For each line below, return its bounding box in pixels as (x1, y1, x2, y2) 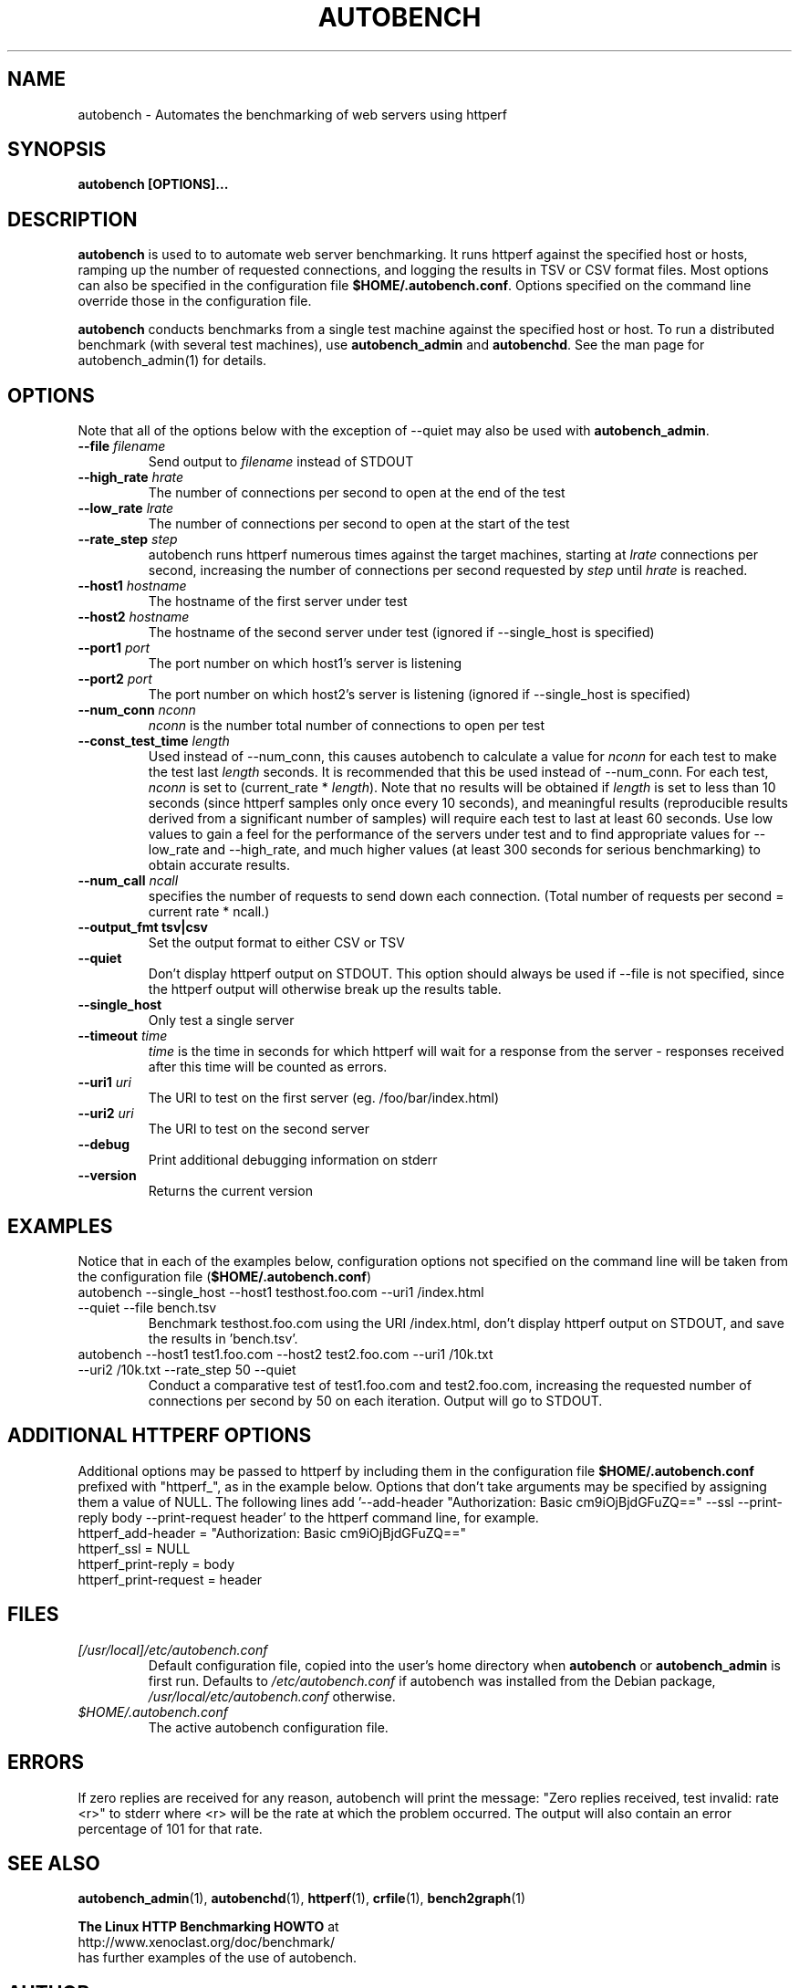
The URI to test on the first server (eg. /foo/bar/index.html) (148, 1090, 500, 1106)
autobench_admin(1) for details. (78, 352, 267, 369)
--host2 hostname (78, 609, 190, 625)
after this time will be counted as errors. (148, 1059, 388, 1075)
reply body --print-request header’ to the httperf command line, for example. (78, 1509, 539, 1525)
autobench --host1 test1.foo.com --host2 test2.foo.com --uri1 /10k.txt (78, 1345, 493, 1362)
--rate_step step (78, 531, 178, 548)
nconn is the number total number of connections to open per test (148, 717, 545, 734)
